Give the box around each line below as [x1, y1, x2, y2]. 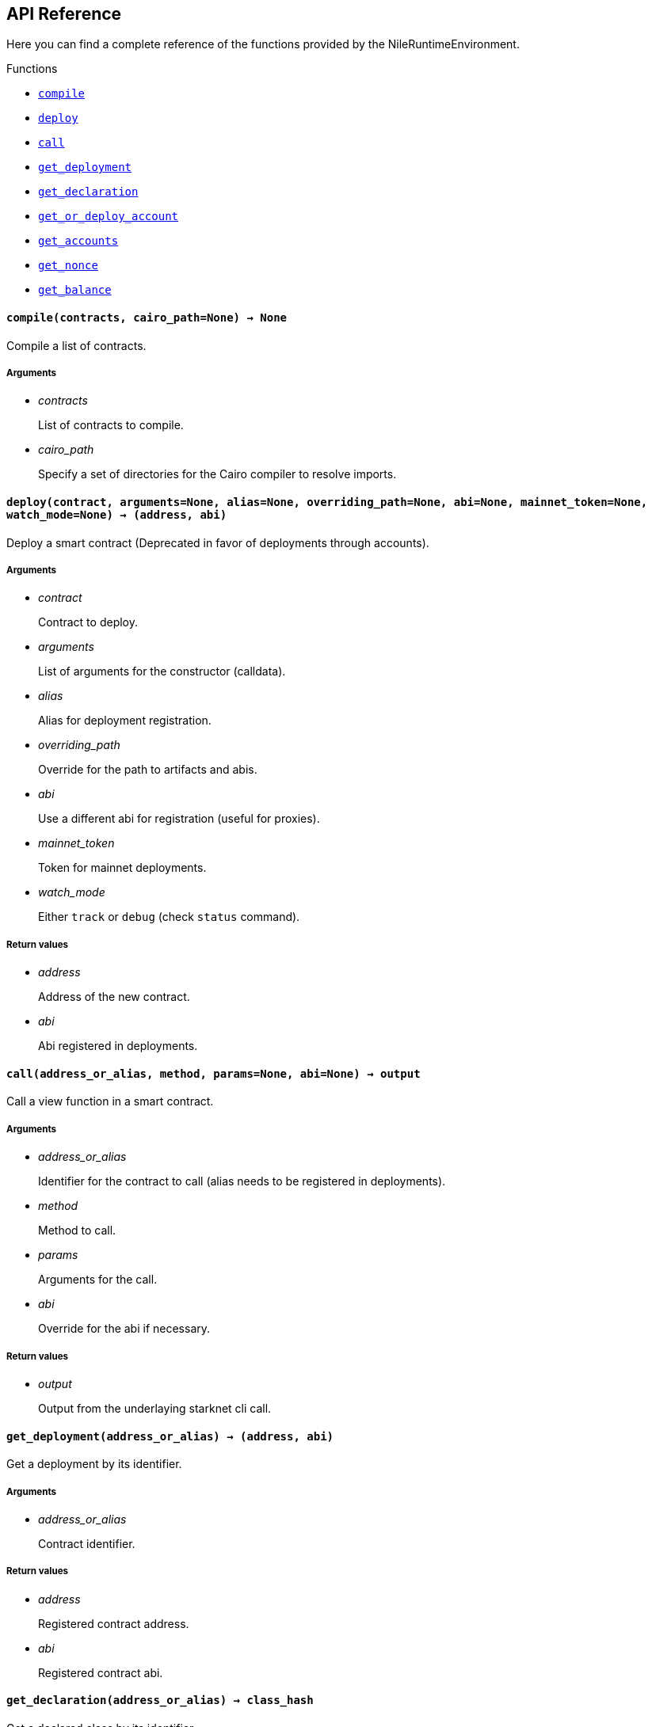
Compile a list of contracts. [6, 338, 147, 352]
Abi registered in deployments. [38, 1039, 198, 1053]
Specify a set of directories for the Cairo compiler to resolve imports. [38, 467, 397, 481]
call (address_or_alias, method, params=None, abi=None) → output [6, 1067, 421, 1080]
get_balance [38, 283, 112, 297]
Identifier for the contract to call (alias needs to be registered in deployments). [38, 1174, 446, 1189]
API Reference [6, 4, 122, 24]
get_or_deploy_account [38, 210, 179, 223]
